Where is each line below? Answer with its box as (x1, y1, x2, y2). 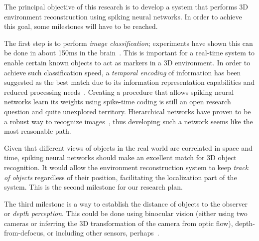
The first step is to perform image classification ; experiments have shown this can (4, 37, 253, 48)
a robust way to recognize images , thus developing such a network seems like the (4, 116, 253, 126)
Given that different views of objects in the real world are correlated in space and (4, 142, 253, 153)
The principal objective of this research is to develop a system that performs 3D (4, 1, 249, 11)
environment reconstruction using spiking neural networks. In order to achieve (4, 11, 242, 21)
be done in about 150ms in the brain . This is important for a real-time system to (4, 47, 255, 58)
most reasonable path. (4, 126, 71, 136)
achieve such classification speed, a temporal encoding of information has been (4, 67, 241, 77)
